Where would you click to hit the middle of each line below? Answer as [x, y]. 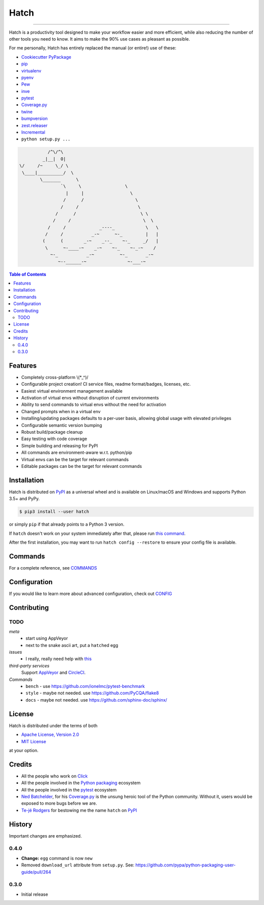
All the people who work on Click [55, 776]
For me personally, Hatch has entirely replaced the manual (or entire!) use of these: [93, 48]
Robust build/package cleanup [52, 432]
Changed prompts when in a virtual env [61, 411]
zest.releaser [34, 125]
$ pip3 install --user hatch [54, 512]
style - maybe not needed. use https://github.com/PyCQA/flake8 [92, 693]
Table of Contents [28, 274]
